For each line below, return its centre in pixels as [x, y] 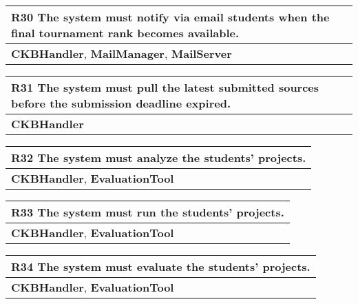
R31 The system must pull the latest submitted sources [165, 87]
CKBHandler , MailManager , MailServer [122, 53]
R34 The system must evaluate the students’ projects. [161, 266]
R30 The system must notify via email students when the [170, 17]
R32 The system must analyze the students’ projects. [159, 158]
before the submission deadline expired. [121, 103]
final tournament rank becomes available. [125, 33]
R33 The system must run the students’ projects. [148, 212]
